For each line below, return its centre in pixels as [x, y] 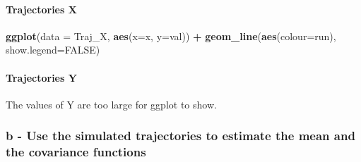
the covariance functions [76, 152]
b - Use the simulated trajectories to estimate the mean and [180, 136]
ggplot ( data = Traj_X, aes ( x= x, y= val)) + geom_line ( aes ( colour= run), [171, 36]
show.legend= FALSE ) [53, 50]
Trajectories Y [41, 77]
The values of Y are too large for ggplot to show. [111, 104]
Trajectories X [41, 9]
